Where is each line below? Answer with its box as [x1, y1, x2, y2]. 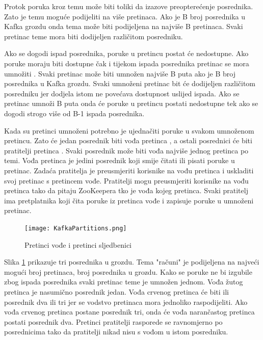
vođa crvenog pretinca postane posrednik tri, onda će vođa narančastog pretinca [4, 306, 255, 317]
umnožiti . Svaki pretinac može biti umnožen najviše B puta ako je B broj [4, 68, 235, 79]
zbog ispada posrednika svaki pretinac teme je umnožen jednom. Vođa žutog [4, 276, 243, 287]
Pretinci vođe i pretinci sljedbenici [24, 239, 131, 250]
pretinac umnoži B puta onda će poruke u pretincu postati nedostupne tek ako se [4, 98, 258, 109]
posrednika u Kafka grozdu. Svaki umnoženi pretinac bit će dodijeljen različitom [4, 78, 256, 89]
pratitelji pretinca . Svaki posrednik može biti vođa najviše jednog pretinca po [4, 145, 249, 155]
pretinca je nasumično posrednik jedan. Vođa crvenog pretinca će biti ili [4, 286, 229, 297]
